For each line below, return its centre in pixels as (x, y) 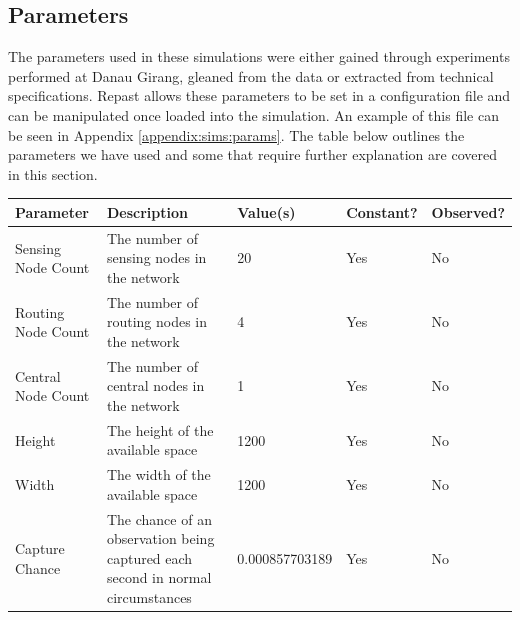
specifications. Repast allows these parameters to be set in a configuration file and (259, 95)
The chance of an (159, 518)
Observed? (468, 211)
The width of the (158, 474)
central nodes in (155, 385)
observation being (160, 538)
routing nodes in (157, 321)
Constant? (382, 211)
